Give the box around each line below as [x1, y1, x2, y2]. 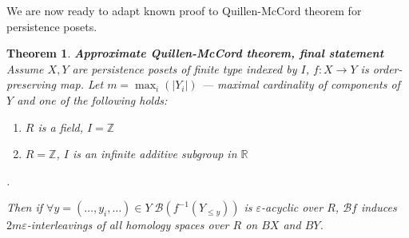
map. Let [59, 76, 104, 93]
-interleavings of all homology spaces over [26, 216, 229, 233]
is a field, [38, 118, 83, 135]
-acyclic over [261, 199, 324, 216]
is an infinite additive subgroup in [72, 145, 237, 162]
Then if [6, 199, 43, 216]
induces [360, 199, 397, 216]
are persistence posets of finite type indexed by [72, 60, 297, 77]
